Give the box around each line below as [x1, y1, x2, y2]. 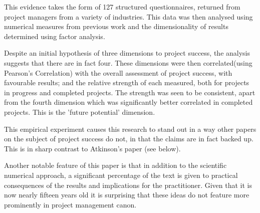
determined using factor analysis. [4, 31, 105, 41]
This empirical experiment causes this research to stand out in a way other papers [4, 123, 256, 134]
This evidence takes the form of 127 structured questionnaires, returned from [4, 2, 240, 12]
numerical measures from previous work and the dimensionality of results [4, 21, 228, 32]
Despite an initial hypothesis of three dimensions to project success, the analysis [4, 48, 250, 58]
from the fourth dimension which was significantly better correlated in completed [4, 97, 253, 107]
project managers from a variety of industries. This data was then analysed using [4, 11, 253, 22]
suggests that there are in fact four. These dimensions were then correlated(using [4, 57, 252, 68]
